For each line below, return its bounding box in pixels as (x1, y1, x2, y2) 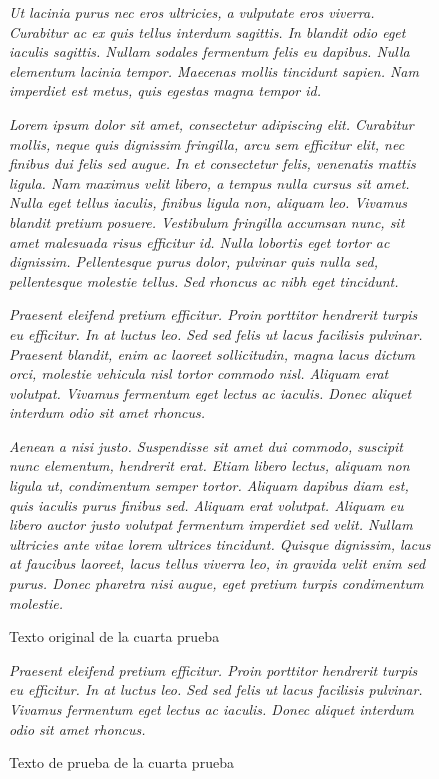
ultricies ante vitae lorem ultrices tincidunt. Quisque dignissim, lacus (9, 533, 431, 554)
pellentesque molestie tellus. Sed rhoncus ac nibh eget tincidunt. (9, 270, 399, 291)
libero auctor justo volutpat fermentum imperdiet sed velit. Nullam (9, 514, 413, 535)
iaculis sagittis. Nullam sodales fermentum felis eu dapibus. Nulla (9, 41, 410, 62)
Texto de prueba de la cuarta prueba (9, 752, 234, 773)
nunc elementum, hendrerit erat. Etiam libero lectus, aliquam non (9, 455, 410, 476)
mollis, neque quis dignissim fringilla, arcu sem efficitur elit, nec (9, 133, 405, 154)
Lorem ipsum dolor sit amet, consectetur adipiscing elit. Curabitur (9, 113, 414, 134)
